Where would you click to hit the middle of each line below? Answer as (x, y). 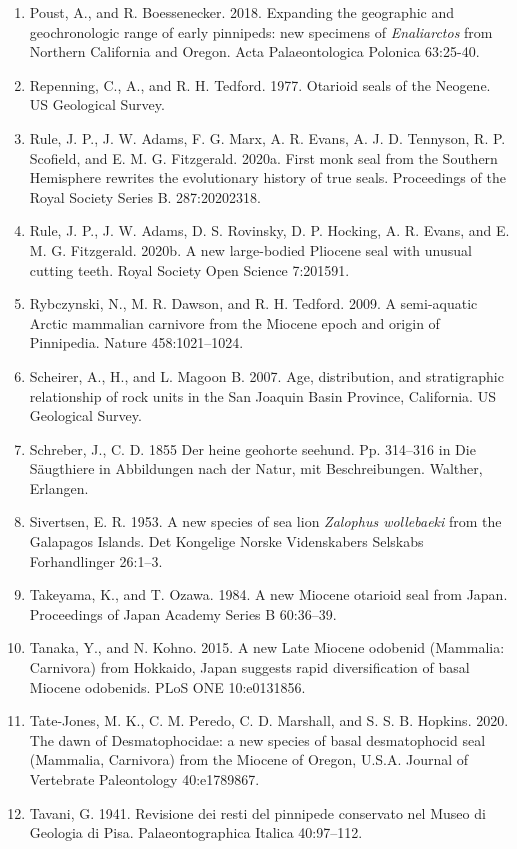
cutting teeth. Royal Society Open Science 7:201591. (189, 269)
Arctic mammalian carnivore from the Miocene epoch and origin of (234, 322)
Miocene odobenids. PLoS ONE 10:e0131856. (167, 686)
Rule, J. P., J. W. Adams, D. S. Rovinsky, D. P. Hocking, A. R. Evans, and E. (269, 230)
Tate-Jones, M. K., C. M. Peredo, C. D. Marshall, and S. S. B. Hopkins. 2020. (269, 720)
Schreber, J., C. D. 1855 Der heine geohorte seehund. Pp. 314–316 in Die (252, 448)
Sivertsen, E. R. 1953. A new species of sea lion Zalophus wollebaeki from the (265, 521)
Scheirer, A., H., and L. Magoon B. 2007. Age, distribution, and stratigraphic (266, 375)
